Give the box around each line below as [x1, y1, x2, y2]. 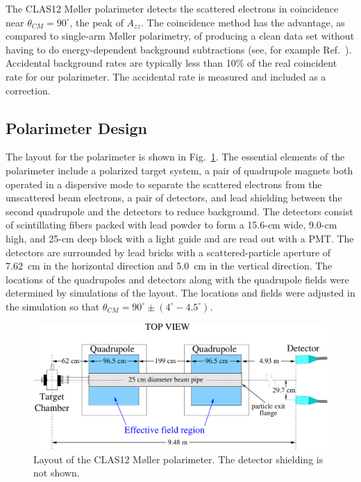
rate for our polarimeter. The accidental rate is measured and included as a [6, 69, 326, 83]
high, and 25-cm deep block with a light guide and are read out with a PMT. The [6, 231, 354, 245]
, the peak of [69, 15, 124, 29]
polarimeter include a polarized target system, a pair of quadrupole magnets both [6, 163, 353, 177]
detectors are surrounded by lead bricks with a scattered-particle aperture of [6, 244, 331, 259]
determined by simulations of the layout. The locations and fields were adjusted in [6, 285, 355, 300]
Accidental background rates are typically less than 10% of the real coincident [6, 56, 337, 70]
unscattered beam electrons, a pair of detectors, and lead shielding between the [6, 190, 342, 205]
